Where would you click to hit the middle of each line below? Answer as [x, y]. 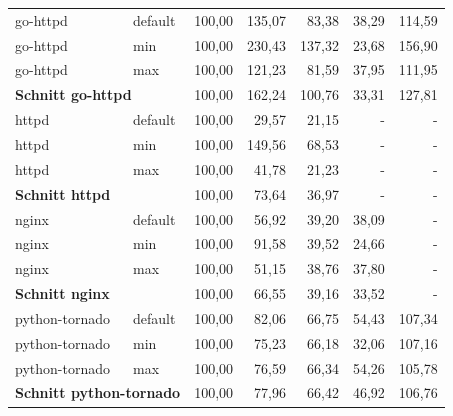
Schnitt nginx [62, 293]
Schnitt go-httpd [73, 94]
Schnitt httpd [63, 193]
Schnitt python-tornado [98, 392]
